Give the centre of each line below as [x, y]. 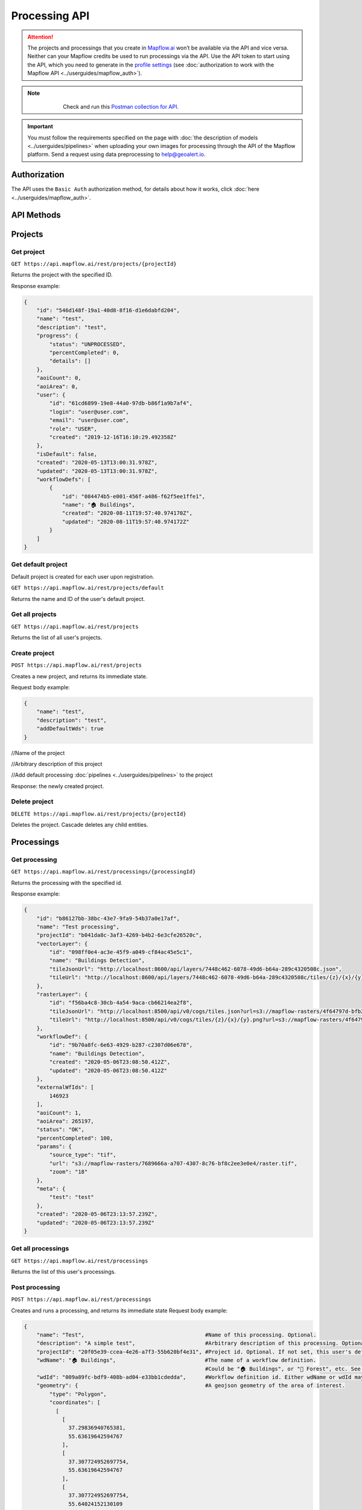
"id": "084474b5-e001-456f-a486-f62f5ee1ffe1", [134, 496]
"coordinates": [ [75, 1402]
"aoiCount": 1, [59, 1113]
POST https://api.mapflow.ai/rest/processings [81, 1300]
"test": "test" [72, 1197]
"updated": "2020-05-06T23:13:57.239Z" [96, 1222]
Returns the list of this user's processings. [63, 1272]
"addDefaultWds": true [70, 729]
